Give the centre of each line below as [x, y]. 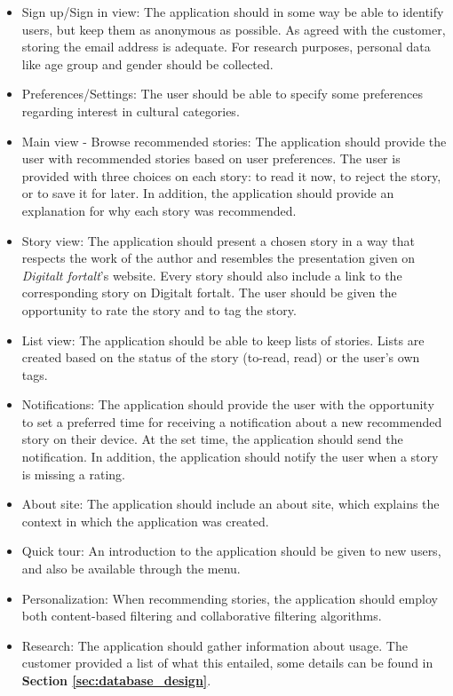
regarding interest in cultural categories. [131, 111]
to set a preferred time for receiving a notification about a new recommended [232, 421]
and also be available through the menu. [131, 569]
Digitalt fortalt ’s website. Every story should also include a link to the [212, 275]
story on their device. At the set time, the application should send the [212, 439]
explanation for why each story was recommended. [159, 210]
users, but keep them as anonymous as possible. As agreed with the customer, [234, 29]
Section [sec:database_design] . [116, 680]
